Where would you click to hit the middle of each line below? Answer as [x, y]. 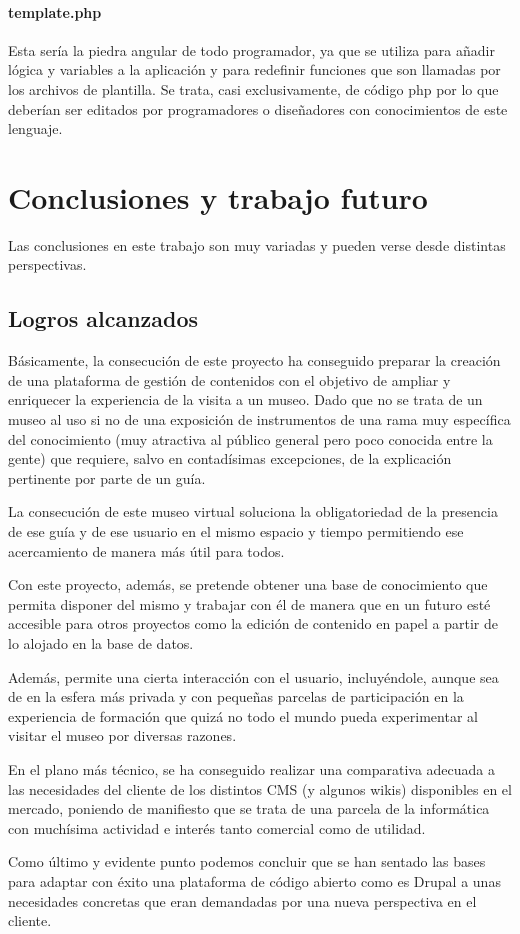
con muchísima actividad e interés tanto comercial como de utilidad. [217, 827]
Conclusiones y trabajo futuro [218, 196]
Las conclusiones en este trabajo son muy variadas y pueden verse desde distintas [257, 244]
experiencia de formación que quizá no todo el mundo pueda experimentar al [243, 715]
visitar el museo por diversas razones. [122, 735]
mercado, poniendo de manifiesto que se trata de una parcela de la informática [249, 808]
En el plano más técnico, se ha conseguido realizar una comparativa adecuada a [252, 768]
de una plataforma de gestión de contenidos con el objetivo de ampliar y [229, 379]
